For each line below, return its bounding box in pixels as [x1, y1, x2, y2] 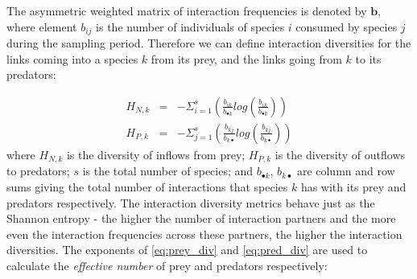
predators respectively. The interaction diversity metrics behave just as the [6, 194, 375, 211]
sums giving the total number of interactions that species [6, 178, 288, 195]
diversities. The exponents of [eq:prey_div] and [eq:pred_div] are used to [6, 241, 368, 258]
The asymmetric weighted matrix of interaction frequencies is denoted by [6, 2, 367, 18]
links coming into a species [6, 50, 138, 67]
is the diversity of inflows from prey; [66, 146, 246, 162]
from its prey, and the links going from [151, 50, 342, 67]
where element [6, 18, 77, 35]
